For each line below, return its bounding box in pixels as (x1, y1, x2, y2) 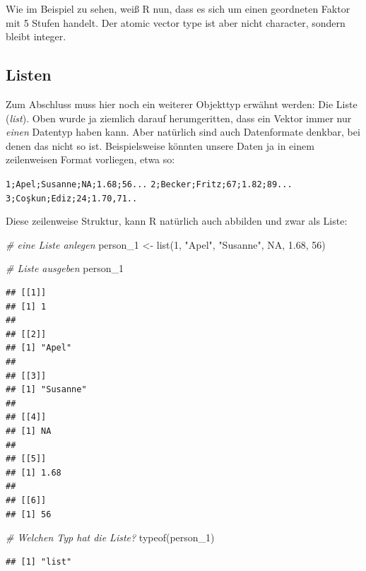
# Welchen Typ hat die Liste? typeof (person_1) (6, 530, 215, 545)
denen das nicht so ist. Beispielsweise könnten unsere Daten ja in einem (6, 138, 314, 153)
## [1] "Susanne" (6, 384, 87, 395)
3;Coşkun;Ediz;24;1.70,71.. (6, 193, 138, 204)
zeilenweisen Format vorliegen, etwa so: (6, 152, 175, 167)
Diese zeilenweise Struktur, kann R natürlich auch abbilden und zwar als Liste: (6, 213, 348, 228)
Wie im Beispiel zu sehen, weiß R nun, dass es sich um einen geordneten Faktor (6, 1, 350, 16)
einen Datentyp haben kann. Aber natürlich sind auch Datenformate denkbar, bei (6, 124, 360, 139)
